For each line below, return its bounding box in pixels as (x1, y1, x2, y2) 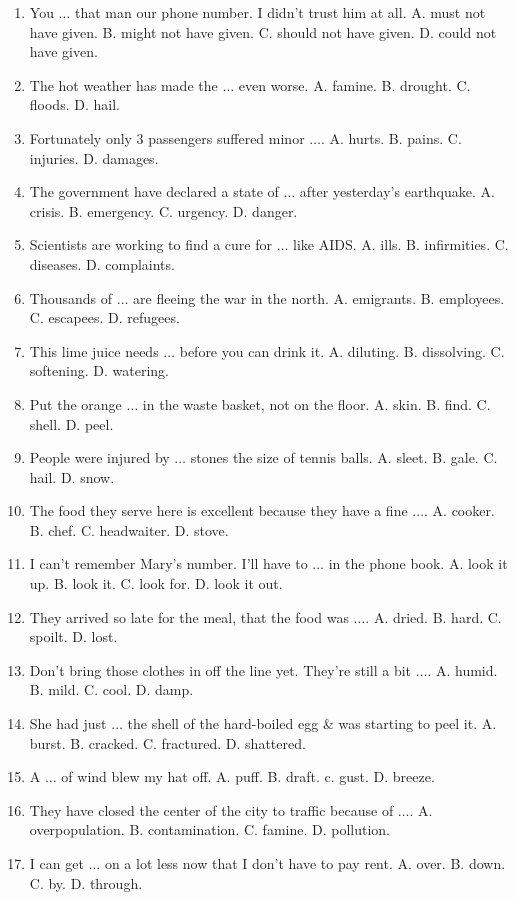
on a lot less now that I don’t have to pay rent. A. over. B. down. (104, 853, 506, 873)
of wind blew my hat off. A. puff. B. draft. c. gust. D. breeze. (61, 766, 435, 787)
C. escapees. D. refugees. (29, 307, 180, 328)
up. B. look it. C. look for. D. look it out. (29, 573, 283, 594)
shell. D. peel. (29, 413, 114, 434)
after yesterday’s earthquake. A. (299, 181, 495, 202)
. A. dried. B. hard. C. (365, 606, 502, 627)
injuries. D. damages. (29, 147, 159, 168)
